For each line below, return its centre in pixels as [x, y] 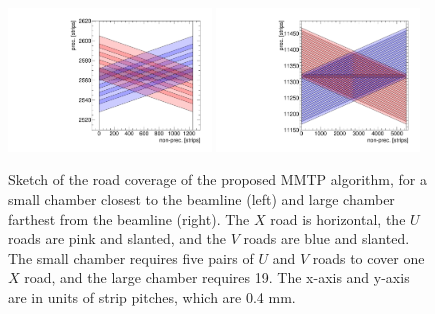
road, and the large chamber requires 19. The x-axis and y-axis [217, 277]
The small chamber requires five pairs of [131, 257]
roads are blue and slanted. [326, 238]
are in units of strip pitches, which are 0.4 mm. [152, 296]
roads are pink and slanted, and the [117, 238]
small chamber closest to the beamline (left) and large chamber [201, 199]
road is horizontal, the [338, 218]
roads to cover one [368, 257]
